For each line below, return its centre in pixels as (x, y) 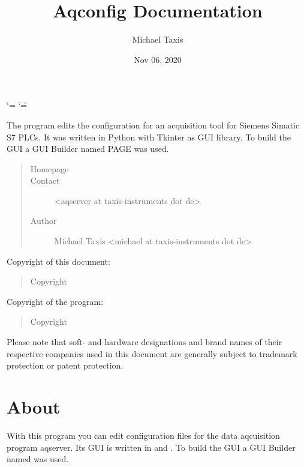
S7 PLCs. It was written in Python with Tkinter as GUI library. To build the (149, 137)
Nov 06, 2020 (158, 59)
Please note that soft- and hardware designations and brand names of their (145, 342)
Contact (45, 180)
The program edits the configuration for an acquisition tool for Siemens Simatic (153, 125)
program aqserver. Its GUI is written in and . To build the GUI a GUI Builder (151, 447)
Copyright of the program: (55, 301)
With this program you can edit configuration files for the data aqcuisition (143, 435)
